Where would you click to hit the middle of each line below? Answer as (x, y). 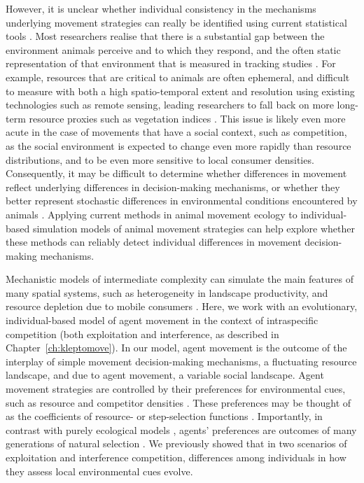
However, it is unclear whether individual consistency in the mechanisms (161, 8)
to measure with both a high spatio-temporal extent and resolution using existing (180, 91)
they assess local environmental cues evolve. (99, 471)
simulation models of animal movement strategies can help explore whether (194, 228)
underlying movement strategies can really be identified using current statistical (176, 22)
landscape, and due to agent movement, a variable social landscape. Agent (165, 375)
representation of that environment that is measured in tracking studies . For (171, 63)
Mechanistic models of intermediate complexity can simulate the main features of (180, 279)
